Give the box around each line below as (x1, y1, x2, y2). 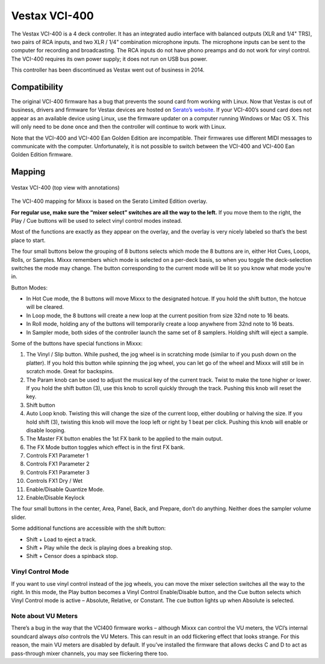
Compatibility (11, 82, 63, 92)
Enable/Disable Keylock (26, 494, 85, 501)
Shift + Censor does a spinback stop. (26, 553, 119, 560)
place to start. (11, 237, 46, 244)
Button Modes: (11, 284, 48, 291)
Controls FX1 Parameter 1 (26, 452, 88, 459)
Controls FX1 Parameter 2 (26, 461, 90, 468)
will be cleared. (26, 303, 64, 311)
